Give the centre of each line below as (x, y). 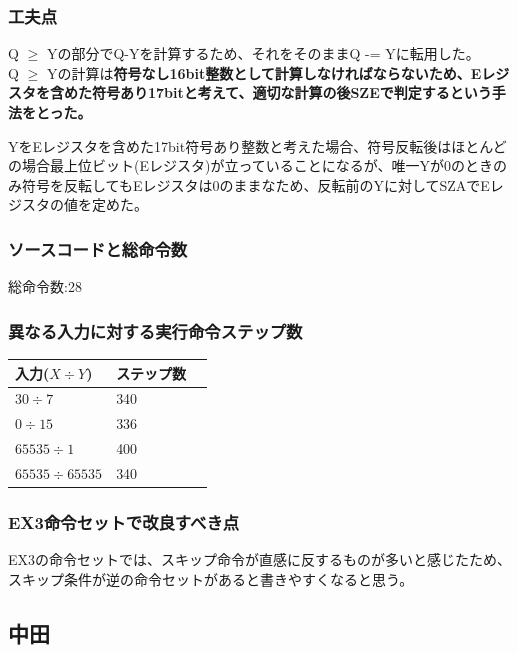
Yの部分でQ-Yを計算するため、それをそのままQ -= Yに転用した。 (263, 53)
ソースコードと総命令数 (98, 248)
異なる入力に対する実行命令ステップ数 (155, 330)
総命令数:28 (45, 286)
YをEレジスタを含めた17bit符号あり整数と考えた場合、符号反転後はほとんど (257, 145)
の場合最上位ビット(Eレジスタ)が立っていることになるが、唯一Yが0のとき (250, 165)
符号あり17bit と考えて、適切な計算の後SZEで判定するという (292, 92)
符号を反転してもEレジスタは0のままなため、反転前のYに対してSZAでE (255, 184)
